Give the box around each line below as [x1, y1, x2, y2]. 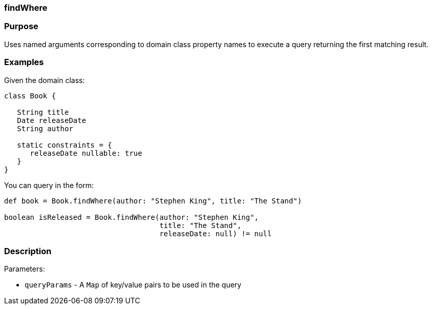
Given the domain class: [4, 75, 85, 85]
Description [4, 245, 52, 256]
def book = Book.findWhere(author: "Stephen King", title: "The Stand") [4, 196, 302, 205]
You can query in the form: [4, 180, 94, 190]
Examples [4, 57, 44, 68]
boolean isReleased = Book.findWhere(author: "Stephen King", [4, 213, 259, 221]
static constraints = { [17, 140, 112, 149]
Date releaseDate [17, 116, 87, 125]
